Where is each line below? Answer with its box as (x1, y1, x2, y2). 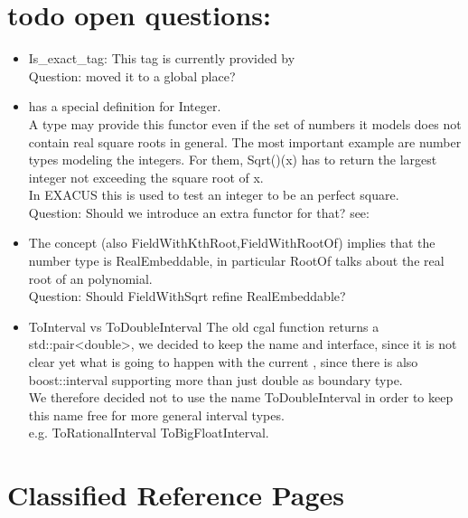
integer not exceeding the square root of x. (28, 167, 264, 186)
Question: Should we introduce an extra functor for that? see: (28, 202, 370, 221)
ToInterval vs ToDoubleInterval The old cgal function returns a (28, 316, 379, 335)
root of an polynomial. (28, 268, 153, 287)
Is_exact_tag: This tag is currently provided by (28, 49, 295, 68)
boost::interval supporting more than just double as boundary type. (28, 370, 403, 389)
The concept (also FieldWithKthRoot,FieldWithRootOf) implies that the (28, 233, 435, 252)
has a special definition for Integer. (28, 97, 221, 116)
